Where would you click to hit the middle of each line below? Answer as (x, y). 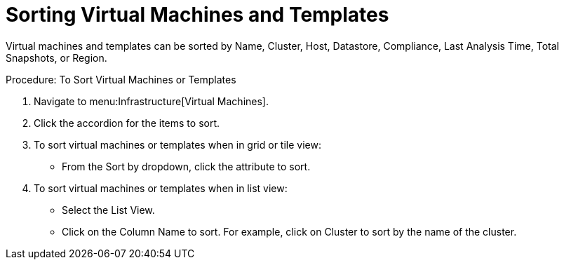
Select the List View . (108, 210)
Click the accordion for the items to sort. (127, 123)
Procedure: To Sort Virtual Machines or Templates (121, 79)
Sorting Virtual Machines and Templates (197, 15)
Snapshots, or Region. (56, 57)
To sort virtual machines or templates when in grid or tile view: (177, 144)
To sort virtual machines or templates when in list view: (161, 188)
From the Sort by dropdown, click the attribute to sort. (186, 166)
